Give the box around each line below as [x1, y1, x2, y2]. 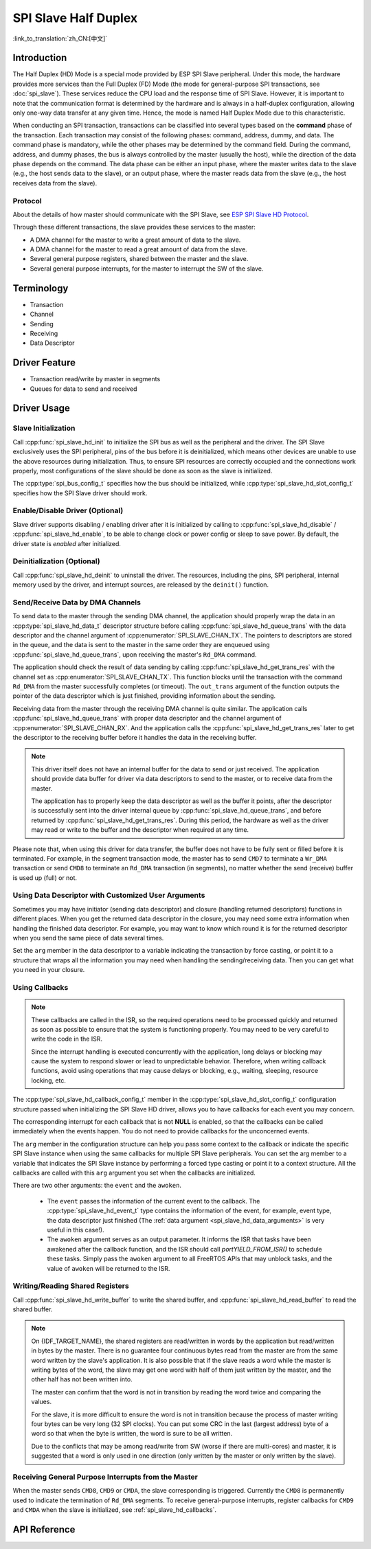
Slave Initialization [12, 423, 76, 433]
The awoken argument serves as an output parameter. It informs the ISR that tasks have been [47, 1235, 312, 1243]
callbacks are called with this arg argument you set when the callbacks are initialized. [12, 1168, 256, 1177]
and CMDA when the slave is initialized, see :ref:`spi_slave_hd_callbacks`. [12, 1506, 216, 1514]
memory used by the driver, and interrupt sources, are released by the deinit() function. [12, 580, 269, 589]
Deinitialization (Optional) [12, 556, 100, 566]
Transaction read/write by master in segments [30, 375, 161, 383]
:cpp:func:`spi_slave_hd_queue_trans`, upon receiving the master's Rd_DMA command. [12, 650, 257, 659]
